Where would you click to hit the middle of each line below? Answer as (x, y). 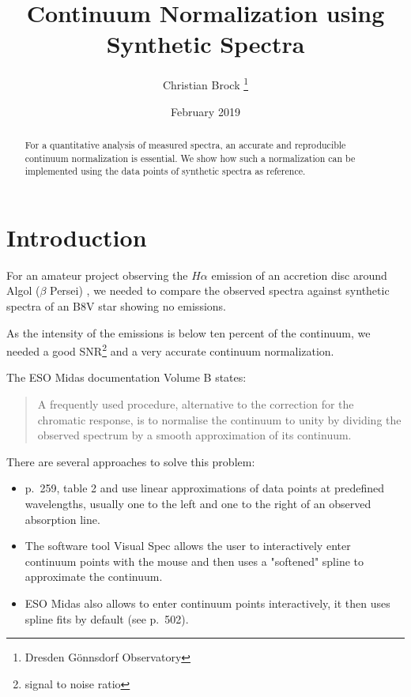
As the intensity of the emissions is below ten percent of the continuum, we (189, 332)
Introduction (77, 237)
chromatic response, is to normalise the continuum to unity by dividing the (219, 419)
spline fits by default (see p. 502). (107, 618)
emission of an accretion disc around (299, 275)
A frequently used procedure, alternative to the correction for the (196, 404)
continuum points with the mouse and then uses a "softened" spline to (194, 561)
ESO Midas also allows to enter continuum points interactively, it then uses (207, 603)
